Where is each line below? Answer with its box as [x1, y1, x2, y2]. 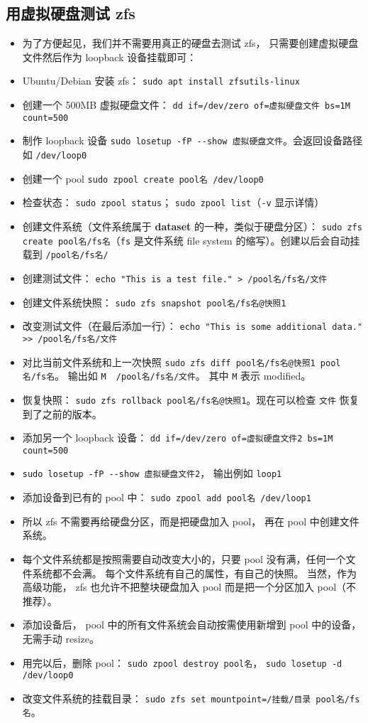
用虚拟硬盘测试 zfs [6, 2, 135, 24]
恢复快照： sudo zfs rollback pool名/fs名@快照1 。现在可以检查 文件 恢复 [22, 392, 359, 407]
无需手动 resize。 [22, 631, 100, 646]
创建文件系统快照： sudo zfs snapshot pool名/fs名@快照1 [22, 294, 286, 309]
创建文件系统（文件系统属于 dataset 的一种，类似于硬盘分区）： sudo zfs [22, 218, 362, 233]
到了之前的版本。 [22, 406, 102, 421]
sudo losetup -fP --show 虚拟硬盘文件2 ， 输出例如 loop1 [22, 466, 282, 481]
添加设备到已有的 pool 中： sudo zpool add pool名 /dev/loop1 [22, 490, 311, 505]
